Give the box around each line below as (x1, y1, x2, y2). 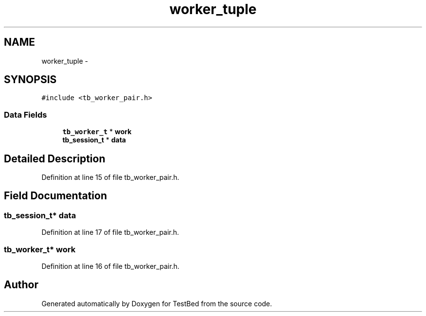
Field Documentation (4, 190, 107, 202)
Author (4, 279, 38, 291)
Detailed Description (4, 152, 106, 165)
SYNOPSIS (4, 73, 57, 86)
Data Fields (4, 109, 47, 120)
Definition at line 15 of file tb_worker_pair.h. (41, 173, 179, 182)
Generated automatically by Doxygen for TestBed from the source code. (41, 299, 272, 308)
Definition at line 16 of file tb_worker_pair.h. (41, 262, 179, 270)
